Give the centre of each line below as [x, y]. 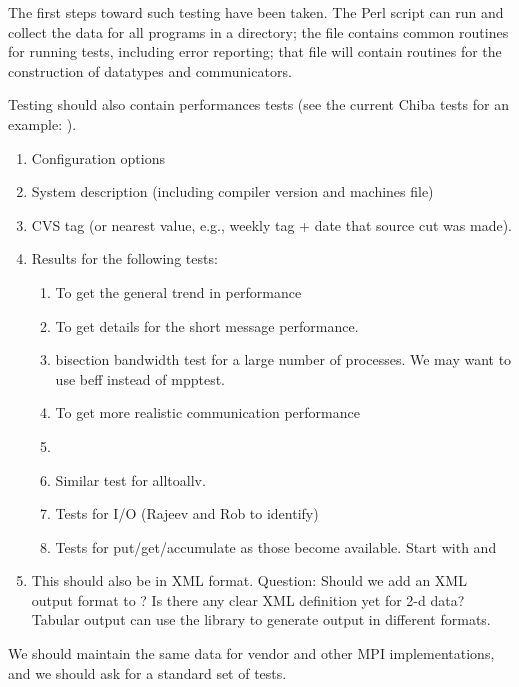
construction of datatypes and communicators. [150, 70]
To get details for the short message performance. [207, 325]
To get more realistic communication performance [207, 412]
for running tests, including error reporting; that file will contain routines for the [255, 51]
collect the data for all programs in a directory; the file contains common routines [258, 31]
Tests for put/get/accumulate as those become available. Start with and [276, 546]
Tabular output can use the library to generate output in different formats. [261, 619]
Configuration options [98, 157]
